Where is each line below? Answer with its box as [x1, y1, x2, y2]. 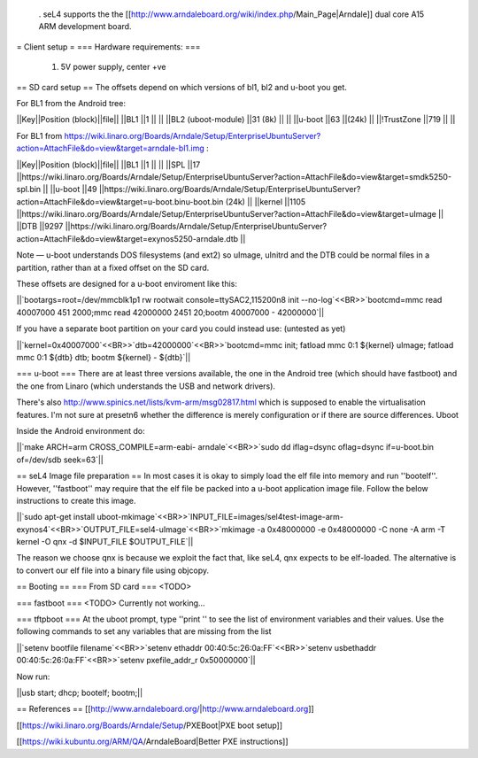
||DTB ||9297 [16, 221, 64, 232]
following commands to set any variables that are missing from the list [16, 626, 272, 637]
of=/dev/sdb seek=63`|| [16, 454, 104, 465]
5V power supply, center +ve [60, 62, 166, 73]
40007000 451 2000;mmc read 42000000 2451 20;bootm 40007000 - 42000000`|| [16, 306, 325, 318]
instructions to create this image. [16, 495, 136, 506]
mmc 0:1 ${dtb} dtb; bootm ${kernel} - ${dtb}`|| [16, 352, 191, 362]
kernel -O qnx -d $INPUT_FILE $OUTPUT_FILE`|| [16, 537, 194, 547]
